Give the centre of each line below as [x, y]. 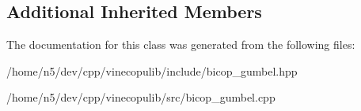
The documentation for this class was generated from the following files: [181, 44]
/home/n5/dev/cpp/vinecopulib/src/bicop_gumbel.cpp [141, 97]
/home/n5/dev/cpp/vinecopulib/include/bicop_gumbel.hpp [152, 70]
